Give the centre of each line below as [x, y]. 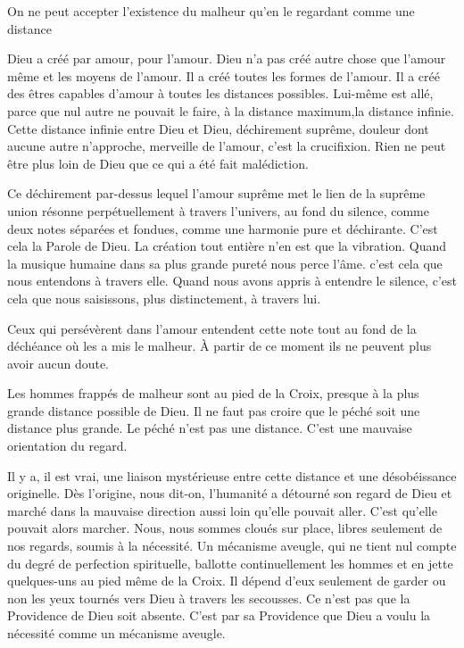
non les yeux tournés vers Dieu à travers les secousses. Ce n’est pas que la [209, 598]
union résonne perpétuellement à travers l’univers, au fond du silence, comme [219, 210]
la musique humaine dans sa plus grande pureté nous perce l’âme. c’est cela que [225, 263]
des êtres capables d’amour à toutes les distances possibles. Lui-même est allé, [220, 93]
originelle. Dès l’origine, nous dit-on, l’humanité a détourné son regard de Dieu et [230, 493]
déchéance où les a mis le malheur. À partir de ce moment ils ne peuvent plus [220, 346]
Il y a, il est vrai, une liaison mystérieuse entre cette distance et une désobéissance [232, 475]
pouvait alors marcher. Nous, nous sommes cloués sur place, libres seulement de [225, 528]
